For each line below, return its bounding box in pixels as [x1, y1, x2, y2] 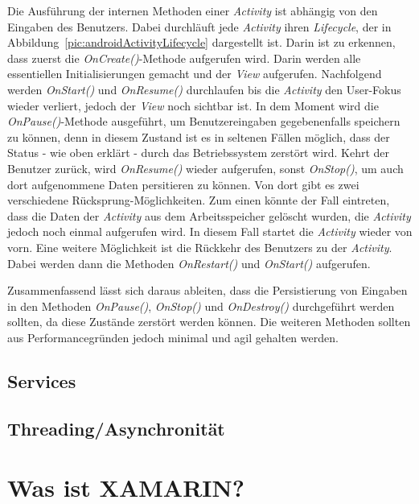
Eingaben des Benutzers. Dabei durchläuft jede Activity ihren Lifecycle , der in [7, 18, 392, 35]
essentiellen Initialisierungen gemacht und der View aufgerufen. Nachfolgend [7, 65, 382, 82]
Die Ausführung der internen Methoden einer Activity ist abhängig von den [7, 2, 378, 19]
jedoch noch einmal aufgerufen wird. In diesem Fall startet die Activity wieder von [7, 223, 413, 240]
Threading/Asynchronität [7, 415, 225, 440]
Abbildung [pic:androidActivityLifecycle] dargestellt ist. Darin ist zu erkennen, [7, 34, 396, 51]
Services [7, 368, 76, 393]
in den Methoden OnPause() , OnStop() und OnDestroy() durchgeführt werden [7, 297, 395, 314]
